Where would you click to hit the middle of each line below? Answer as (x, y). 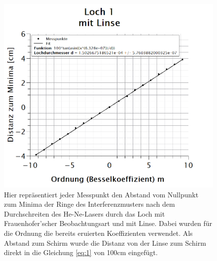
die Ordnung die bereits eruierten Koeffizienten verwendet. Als (98, 233)
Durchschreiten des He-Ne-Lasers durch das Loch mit (85, 213)
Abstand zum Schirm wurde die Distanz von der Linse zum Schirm (105, 242)
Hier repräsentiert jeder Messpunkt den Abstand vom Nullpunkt (101, 194)
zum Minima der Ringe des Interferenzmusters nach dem (90, 204)
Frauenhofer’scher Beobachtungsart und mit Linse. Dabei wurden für (108, 223)
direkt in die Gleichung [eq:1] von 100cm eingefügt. (81, 252)
